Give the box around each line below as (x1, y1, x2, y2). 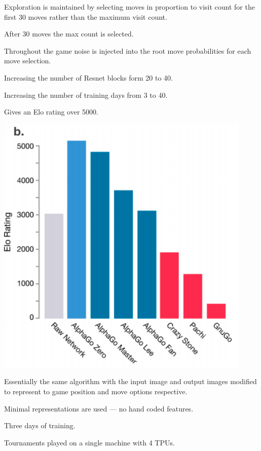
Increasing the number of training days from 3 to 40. (4, 89, 168, 100)
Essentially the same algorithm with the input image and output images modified (4, 376, 257, 387)
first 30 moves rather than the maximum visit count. (4, 11, 167, 22)
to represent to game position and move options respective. (4, 386, 188, 396)
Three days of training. (4, 420, 76, 431)
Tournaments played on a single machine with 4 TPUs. (4, 437, 175, 447)
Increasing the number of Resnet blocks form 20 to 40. (4, 72, 173, 83)
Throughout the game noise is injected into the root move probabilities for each (4, 45, 251, 56)
